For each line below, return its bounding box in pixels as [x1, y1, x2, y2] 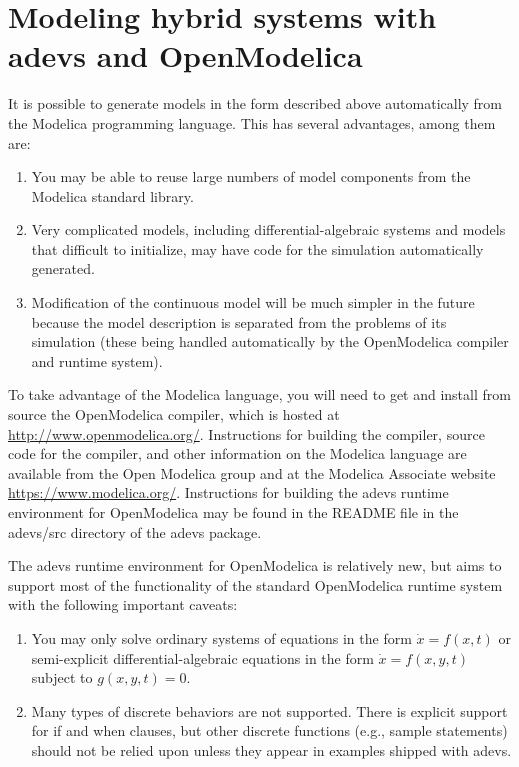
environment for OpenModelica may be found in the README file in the [8, 502, 459, 522]
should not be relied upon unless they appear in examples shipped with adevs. [31, 739, 512, 760]
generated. [31, 258, 95, 279]
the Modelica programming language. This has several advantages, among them [8, 112, 496, 133]
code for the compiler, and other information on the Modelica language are [8, 443, 467, 464]
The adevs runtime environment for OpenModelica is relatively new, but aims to [8, 555, 502, 576]
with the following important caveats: [8, 594, 238, 615]
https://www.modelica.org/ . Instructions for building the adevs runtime [8, 482, 449, 503]
